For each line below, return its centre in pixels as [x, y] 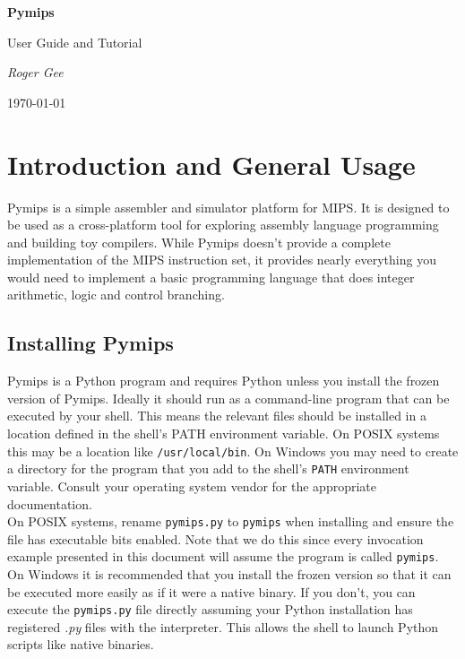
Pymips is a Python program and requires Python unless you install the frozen [224, 381]
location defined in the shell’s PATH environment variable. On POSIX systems [224, 434]
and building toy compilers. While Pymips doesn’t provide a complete [199, 242]
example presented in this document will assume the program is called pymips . [223, 556]
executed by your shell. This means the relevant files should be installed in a [217, 416]
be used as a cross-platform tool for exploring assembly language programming [223, 225]
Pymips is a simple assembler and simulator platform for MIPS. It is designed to [228, 207]
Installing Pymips [90, 343]
